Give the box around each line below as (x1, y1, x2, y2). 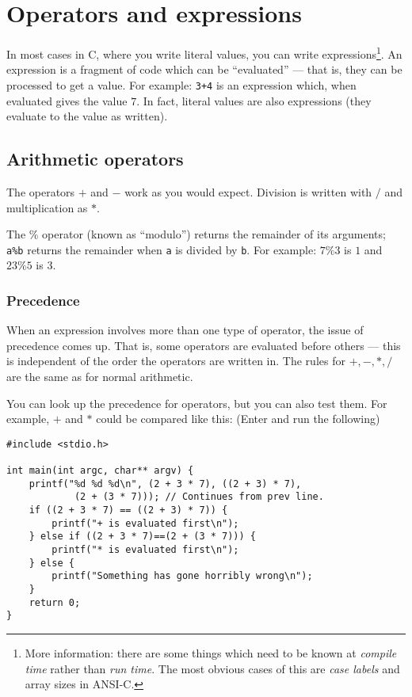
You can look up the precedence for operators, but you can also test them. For (6, 394, 387, 411)
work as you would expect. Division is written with (124, 184, 372, 200)
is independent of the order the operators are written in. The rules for (6, 352, 345, 369)
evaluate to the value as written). (6, 108, 168, 124)
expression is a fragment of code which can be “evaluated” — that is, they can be (6, 61, 402, 78)
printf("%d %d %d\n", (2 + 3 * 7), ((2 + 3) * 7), (29, 478, 302, 489)
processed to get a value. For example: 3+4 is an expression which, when (6, 76, 357, 93)
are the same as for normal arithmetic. (6, 368, 193, 385)
